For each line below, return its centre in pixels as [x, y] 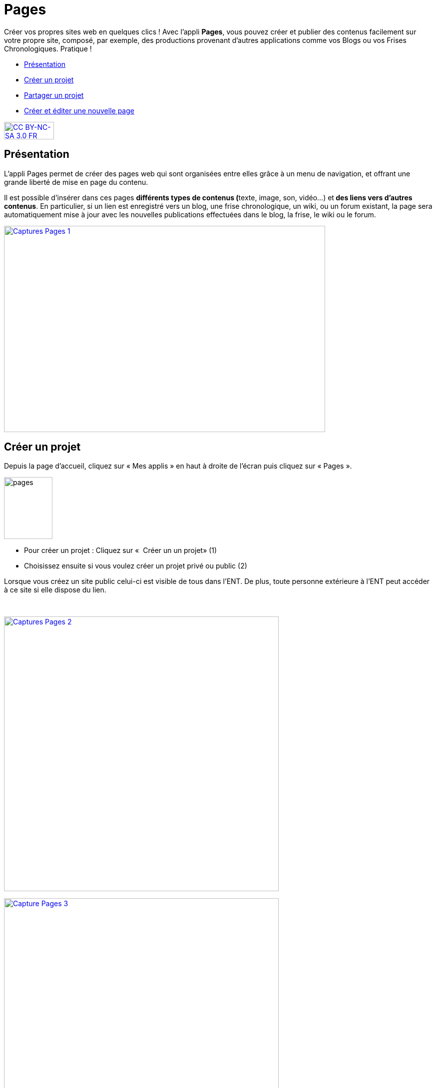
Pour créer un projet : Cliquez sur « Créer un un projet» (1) [121, 550]
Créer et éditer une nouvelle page [79, 110]
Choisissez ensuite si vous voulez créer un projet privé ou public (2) [136, 566]
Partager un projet [54, 95]
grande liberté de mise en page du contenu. [76, 182]
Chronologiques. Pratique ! [48, 48]
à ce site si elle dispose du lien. [55, 590]
